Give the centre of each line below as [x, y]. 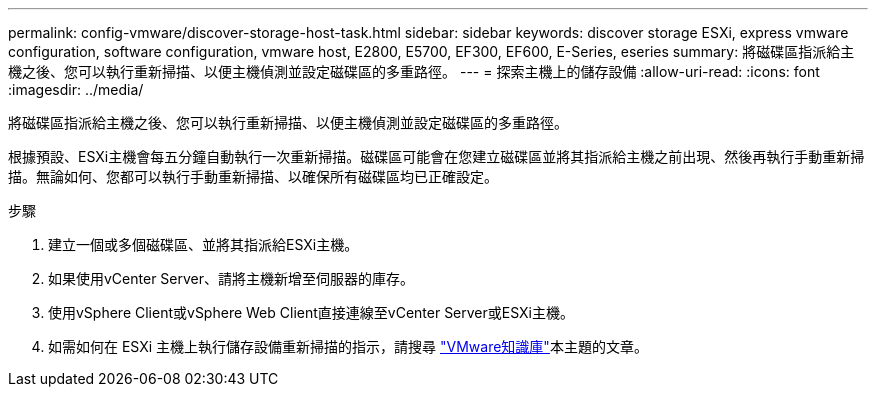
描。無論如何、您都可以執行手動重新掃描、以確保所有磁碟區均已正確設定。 [253, 176]
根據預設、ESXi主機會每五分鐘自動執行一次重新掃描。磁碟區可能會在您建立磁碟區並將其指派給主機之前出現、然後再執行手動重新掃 [436, 156]
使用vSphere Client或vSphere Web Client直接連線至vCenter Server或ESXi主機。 [311, 312]
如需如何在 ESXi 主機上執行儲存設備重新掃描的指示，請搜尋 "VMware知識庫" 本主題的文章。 [348, 346]
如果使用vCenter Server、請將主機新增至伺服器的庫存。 [231, 278]
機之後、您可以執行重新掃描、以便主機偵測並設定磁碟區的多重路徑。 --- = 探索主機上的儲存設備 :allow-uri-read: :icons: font [414, 71]
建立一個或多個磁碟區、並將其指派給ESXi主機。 [203, 244]
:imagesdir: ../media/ [76, 89]
